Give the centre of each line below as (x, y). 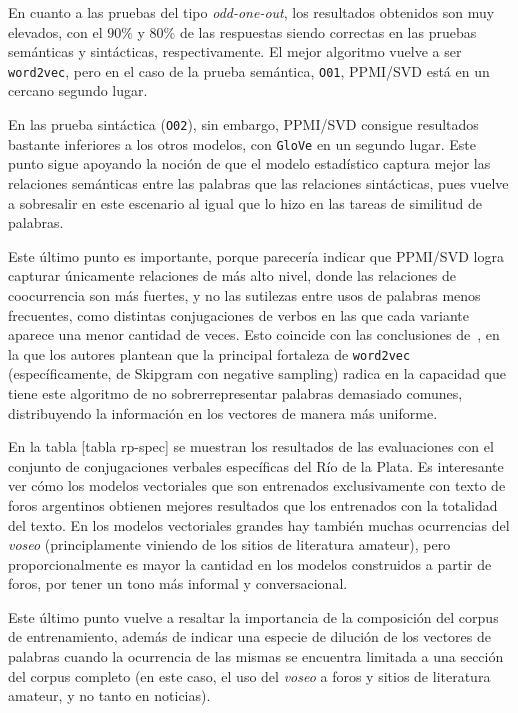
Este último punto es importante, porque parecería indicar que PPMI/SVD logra (256, 255)
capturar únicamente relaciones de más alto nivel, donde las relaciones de (232, 275)
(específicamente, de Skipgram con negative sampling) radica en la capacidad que (257, 373)
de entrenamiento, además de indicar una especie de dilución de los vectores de (249, 636)
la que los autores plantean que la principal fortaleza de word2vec (209, 353)
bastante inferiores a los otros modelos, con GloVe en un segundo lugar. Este (242, 143)
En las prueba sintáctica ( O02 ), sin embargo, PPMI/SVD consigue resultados (243, 124)
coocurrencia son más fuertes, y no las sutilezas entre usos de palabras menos (244, 294)
